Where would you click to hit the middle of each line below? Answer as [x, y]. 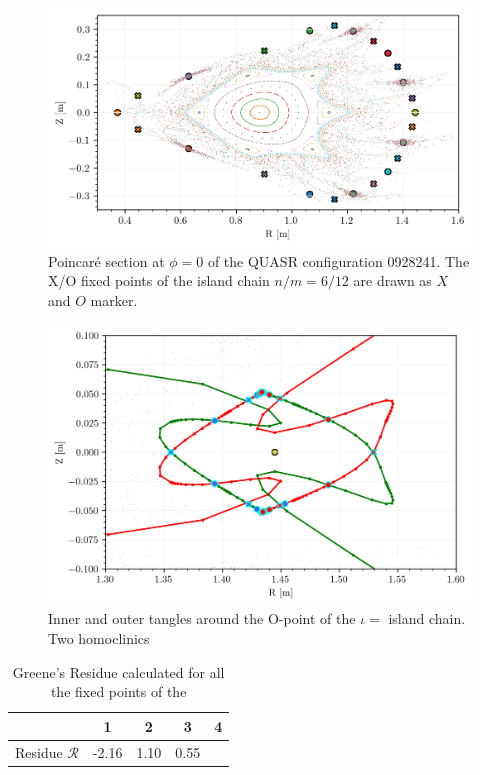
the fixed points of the [118, 691]
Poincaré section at [106, 260]
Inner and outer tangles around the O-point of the [202, 618]
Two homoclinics [99, 638]
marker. [114, 299]
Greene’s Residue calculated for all [118, 671]
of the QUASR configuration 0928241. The [338, 260]
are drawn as [392, 280]
